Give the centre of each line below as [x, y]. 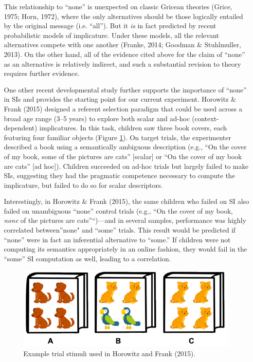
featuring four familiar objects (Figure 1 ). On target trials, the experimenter [117, 137]
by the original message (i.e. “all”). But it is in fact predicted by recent [110, 26]
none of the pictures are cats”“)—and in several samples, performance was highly [125, 220]
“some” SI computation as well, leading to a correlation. [88, 258]
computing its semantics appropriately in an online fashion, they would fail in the [126, 249]
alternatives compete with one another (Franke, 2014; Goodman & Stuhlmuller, [123, 45]
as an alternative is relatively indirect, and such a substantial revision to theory [123, 63]
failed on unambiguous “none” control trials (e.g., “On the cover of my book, [118, 210]
